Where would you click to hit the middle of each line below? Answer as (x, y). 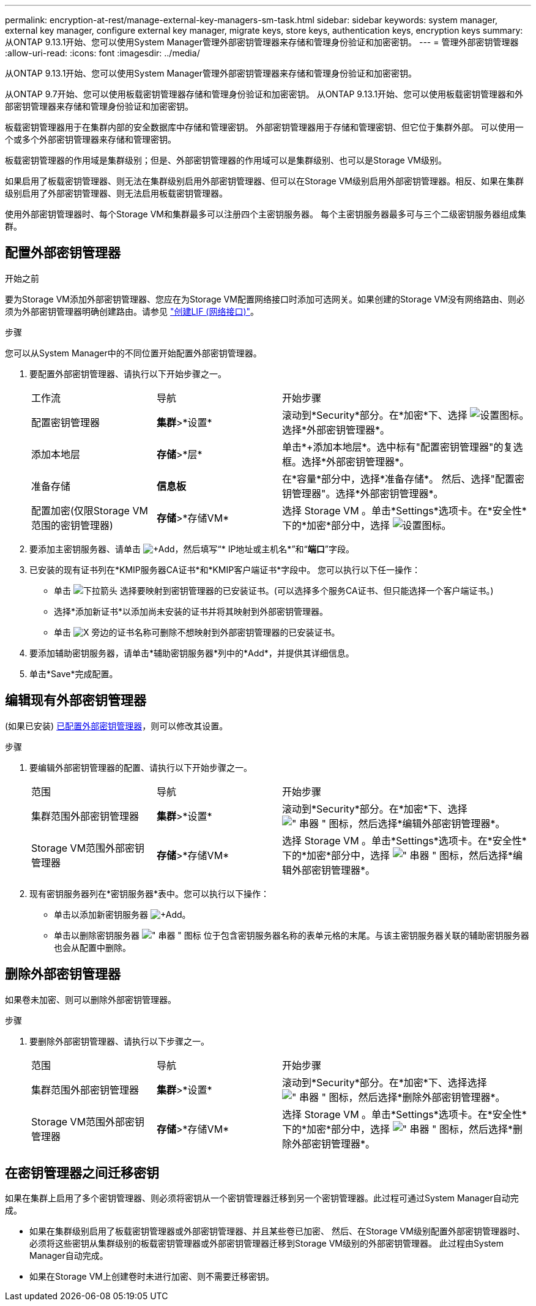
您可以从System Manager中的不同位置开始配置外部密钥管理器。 (133, 353)
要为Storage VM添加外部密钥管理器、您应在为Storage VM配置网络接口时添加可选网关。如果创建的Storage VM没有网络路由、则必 (265, 299)
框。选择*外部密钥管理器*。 (346, 461)
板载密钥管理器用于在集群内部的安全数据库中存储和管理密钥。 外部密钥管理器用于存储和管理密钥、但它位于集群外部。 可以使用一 (264, 127)
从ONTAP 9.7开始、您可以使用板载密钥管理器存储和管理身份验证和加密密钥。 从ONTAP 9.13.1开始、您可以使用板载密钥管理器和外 (264, 94)
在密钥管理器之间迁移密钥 (82, 1173)
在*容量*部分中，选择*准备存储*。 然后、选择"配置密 (404, 478)
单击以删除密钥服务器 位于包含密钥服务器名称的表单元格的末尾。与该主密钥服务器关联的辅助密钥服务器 (292, 935)
